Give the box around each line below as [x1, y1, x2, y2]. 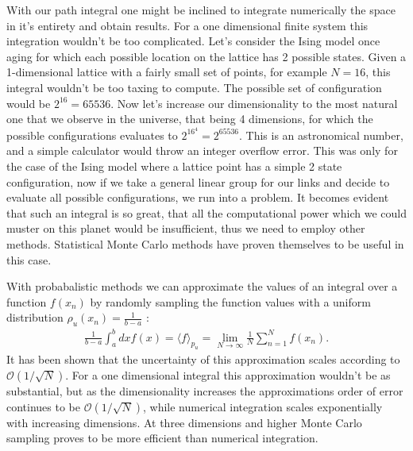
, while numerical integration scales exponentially [142, 398, 383, 414]
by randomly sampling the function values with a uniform [90, 293, 371, 310]
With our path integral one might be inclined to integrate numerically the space [6, 2, 396, 17]
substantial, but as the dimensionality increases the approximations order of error [6, 383, 403, 399]
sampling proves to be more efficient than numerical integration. [6, 430, 318, 446]
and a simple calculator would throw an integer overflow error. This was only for [6, 142, 398, 159]
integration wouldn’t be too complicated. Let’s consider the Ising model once [6, 33, 380, 49]
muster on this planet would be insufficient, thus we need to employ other [6, 220, 365, 237]
